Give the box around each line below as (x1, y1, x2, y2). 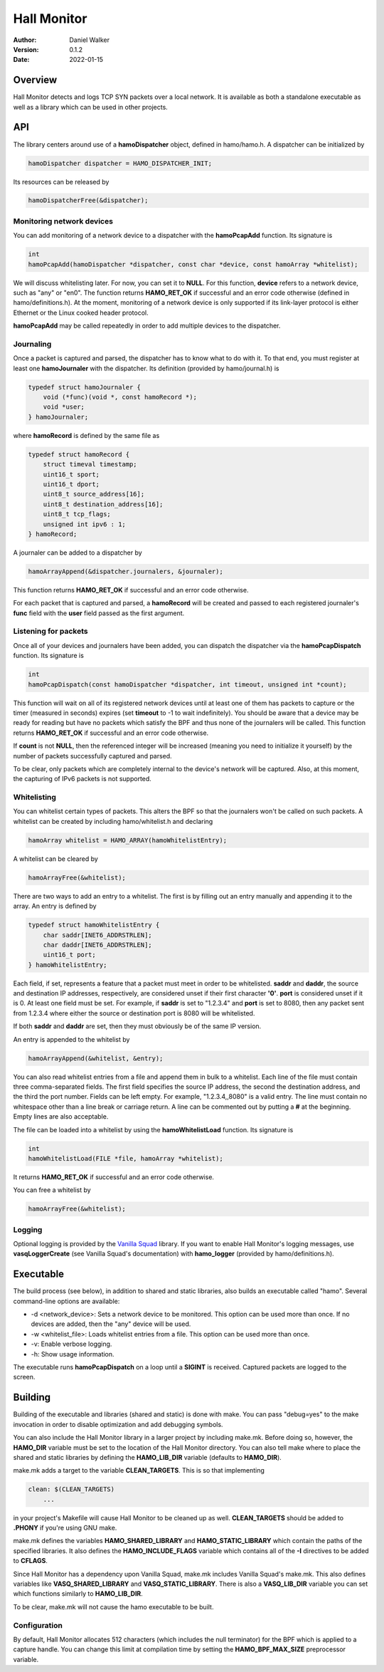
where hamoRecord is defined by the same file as (13, 431, 160, 439)
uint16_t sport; (43, 470, 100, 479)
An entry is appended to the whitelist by (13, 1035, 130, 1043)
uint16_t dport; (43, 480, 100, 488)
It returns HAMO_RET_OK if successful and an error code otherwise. (13, 1172, 215, 1181)
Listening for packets (13, 627, 88, 637)
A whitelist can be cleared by (13, 855, 99, 863)
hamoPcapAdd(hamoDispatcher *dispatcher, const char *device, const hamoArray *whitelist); (28, 260, 358, 268)
